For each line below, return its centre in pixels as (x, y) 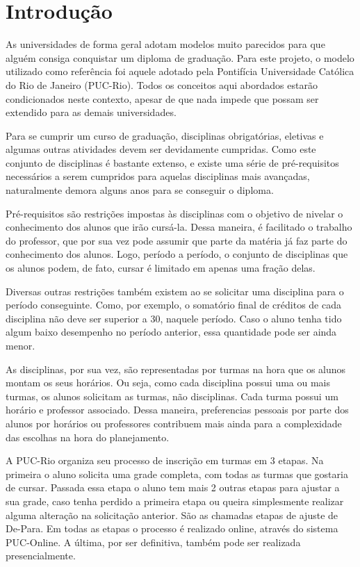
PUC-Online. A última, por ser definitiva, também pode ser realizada (153, 542)
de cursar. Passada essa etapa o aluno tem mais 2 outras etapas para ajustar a (173, 487)
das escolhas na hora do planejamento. (88, 437)
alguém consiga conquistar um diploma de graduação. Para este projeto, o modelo (180, 57)
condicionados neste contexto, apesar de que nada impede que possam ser (162, 98)
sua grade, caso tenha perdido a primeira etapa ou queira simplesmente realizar (175, 501)
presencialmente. (41, 556)
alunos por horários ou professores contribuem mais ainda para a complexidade (174, 423)
